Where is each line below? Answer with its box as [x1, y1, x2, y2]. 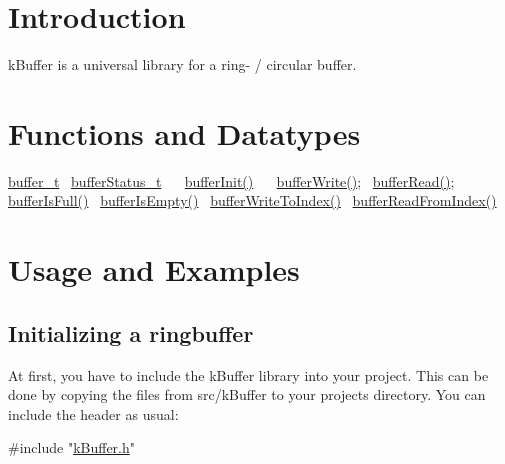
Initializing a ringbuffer [8, 317, 254, 348]
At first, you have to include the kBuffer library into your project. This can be [8, 364, 489, 385]
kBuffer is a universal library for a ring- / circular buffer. [8, 54, 357, 75]
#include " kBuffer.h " [8, 437, 136, 458]
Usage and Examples [8, 249, 300, 290]
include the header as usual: [8, 403, 179, 424]
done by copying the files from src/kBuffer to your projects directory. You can [8, 384, 486, 405]
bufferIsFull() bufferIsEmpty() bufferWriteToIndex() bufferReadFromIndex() [8, 190, 497, 211]
